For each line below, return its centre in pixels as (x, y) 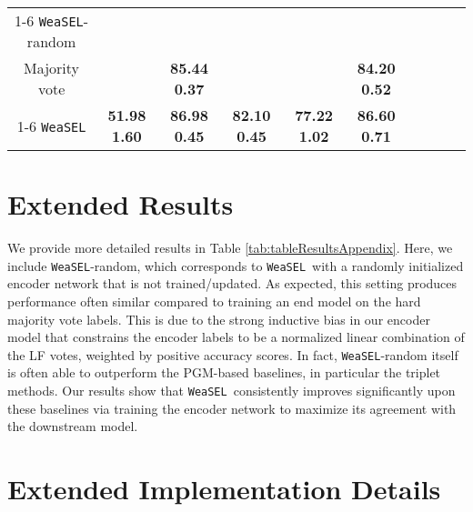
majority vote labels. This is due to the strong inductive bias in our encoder (219, 319)
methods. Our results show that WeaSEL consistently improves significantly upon (231, 390)
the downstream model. (73, 426)
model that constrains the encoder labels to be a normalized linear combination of (236, 337)
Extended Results (121, 204)
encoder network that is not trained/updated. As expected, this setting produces (232, 283)
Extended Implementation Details (224, 489)
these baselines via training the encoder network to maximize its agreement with (232, 408)
